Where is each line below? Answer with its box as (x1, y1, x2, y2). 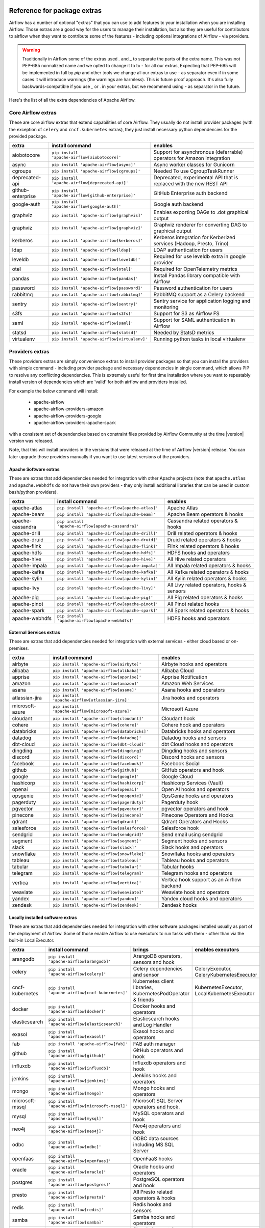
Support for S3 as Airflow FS (153, 310, 220, 317)
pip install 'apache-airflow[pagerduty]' (52, 800, 146, 805)
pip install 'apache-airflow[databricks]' (52, 728, 149, 734)
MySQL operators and (133, 1110, 184, 1117)
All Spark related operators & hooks (167, 607, 249, 614)
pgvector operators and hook (161, 806, 229, 812)
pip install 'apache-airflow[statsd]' (51, 330, 138, 335)
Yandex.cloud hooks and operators (161, 895, 242, 902)
